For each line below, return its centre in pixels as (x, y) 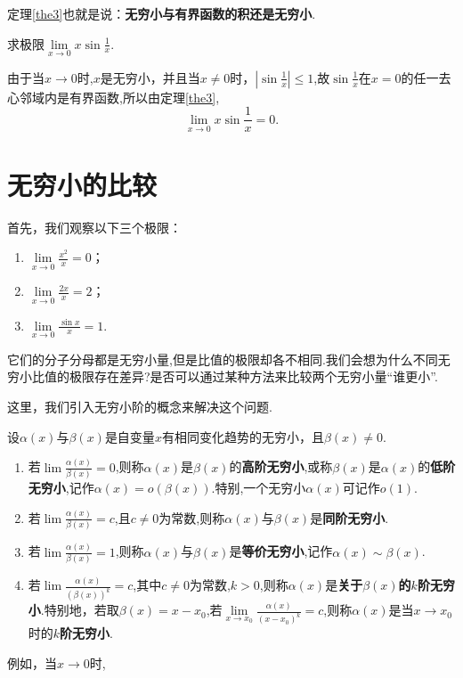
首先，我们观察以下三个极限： (94, 227)
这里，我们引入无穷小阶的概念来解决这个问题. (140, 407)
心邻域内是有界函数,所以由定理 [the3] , (114, 97)
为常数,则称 (192, 517)
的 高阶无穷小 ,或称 (281, 466)
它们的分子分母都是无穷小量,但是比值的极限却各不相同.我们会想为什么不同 (223, 359)
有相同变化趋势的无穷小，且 (243, 436)
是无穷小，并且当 (150, 77)
